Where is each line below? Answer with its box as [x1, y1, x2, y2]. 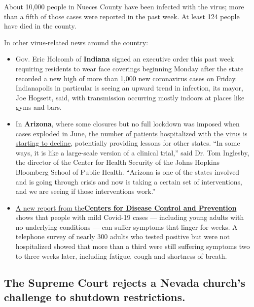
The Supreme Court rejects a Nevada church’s [4, 275, 246, 290]
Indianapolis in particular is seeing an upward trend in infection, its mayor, [15, 83, 243, 93]
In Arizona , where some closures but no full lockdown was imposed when [15, 118, 240, 128]
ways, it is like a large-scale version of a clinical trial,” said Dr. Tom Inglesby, [15, 147, 250, 157]
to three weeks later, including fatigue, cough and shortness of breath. [15, 250, 227, 261]
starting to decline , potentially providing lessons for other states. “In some [15, 138, 240, 148]
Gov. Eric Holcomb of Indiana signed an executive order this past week [15, 54, 234, 64]
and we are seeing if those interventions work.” [15, 186, 156, 196]
